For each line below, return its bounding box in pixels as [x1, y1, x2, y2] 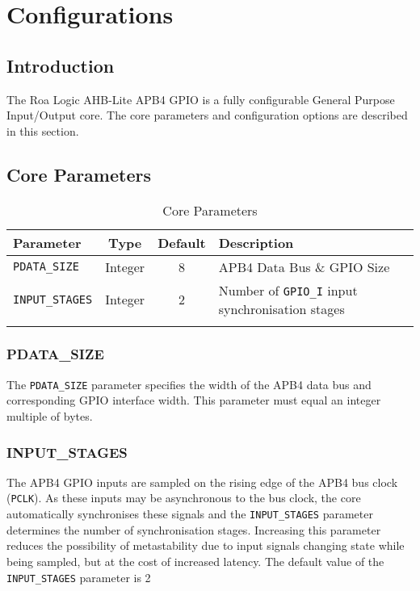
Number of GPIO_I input [218, 280, 358, 300]
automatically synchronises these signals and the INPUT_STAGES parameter [6, 505, 373, 522]
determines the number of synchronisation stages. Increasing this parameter [6, 521, 381, 538]
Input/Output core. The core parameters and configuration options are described [6, 107, 408, 124]
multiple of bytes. [6, 408, 93, 425]
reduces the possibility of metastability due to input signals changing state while [6, 537, 405, 554]
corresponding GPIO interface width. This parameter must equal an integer [6, 392, 381, 409]
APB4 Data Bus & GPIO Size [218, 257, 390, 276]
